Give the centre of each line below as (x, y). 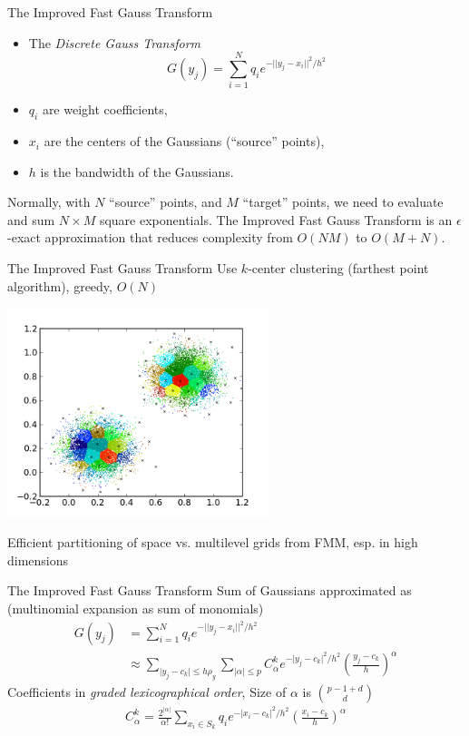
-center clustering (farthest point (338, 268)
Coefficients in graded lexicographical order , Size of (147, 691)
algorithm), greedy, (60, 285)
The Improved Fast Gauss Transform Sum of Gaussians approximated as (210, 590)
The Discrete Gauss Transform (115, 42)
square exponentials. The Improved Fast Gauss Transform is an (276, 219)
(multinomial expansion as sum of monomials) (136, 608)
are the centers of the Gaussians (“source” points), (184, 141)
